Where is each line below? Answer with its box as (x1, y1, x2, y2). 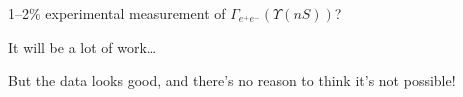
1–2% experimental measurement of (8, 3, 226, 23)
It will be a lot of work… (8, 36, 157, 57)
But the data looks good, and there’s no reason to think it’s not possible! (8, 70, 456, 91)
